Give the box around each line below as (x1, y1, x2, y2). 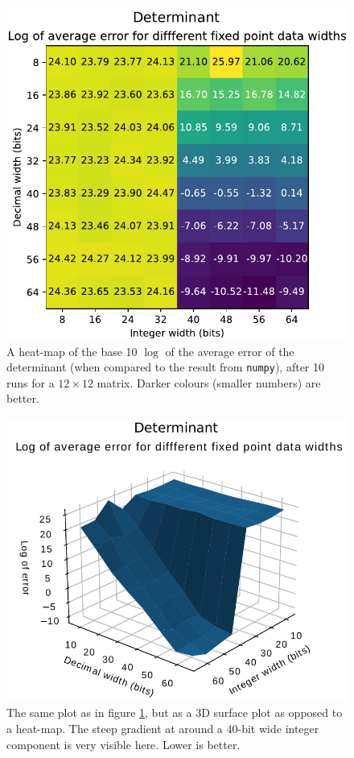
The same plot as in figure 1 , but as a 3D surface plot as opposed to (6, 704, 343, 721)
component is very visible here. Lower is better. (6, 735, 241, 752)
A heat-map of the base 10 (6, 342, 138, 359)
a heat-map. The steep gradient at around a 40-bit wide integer (6, 720, 319, 737)
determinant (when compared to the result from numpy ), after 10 (6, 358, 325, 375)
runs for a (6, 374, 55, 391)
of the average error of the (165, 342, 294, 359)
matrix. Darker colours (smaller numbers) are (97, 374, 321, 391)
